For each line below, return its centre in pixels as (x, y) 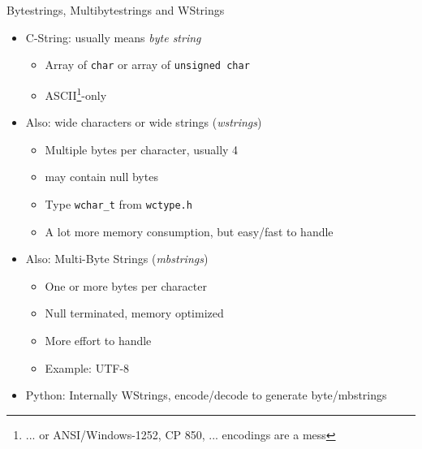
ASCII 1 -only (76, 93)
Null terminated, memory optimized (134, 313)
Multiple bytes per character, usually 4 (142, 149)
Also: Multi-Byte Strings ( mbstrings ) (117, 259)
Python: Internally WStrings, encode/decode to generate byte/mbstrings (206, 395)
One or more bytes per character (126, 285)
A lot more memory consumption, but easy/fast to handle (189, 231)
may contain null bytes (101, 177)
